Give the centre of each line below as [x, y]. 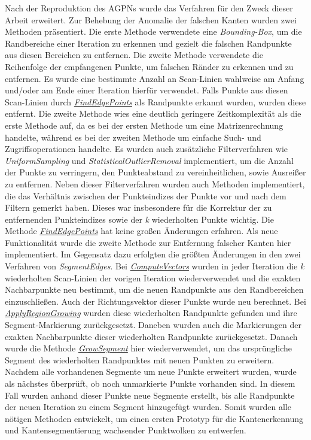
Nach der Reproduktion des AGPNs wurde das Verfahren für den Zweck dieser [149, 8]
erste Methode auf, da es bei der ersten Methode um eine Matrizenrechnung [144, 125]
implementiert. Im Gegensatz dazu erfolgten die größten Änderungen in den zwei [153, 254]
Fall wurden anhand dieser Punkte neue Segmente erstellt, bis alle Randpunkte [150, 395]
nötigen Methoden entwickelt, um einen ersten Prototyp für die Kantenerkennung [154, 418]
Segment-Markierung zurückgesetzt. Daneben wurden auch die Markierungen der [153, 325]
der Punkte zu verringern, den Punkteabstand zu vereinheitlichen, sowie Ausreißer [155, 172]
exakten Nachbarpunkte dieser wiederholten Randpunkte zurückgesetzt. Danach [151, 336]
